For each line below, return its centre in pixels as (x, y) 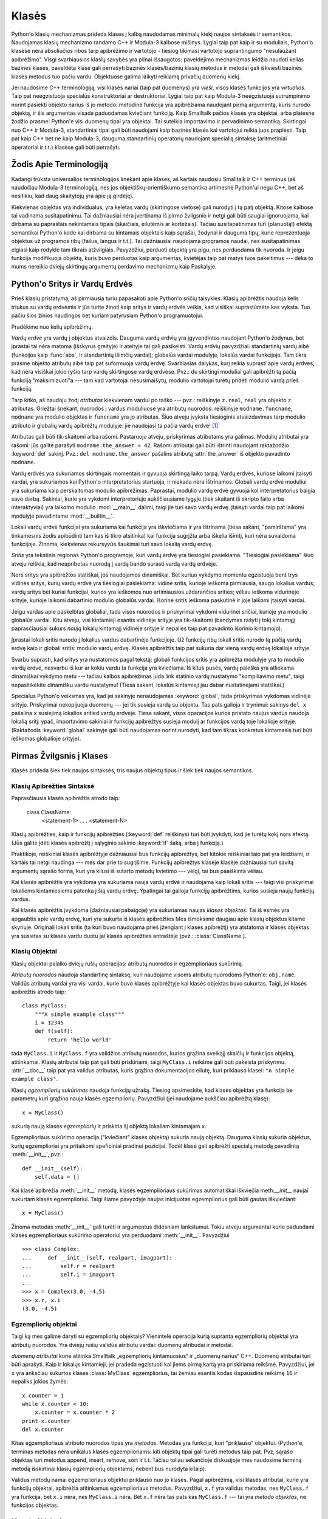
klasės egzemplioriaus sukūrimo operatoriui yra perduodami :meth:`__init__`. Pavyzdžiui (121, 1235)
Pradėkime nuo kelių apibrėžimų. (52, 327)
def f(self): (54, 1031)
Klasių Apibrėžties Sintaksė (53, 786)
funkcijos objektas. (35, 1505)
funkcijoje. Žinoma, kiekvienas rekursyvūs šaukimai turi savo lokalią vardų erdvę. (112, 544)
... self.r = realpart (69, 1266)
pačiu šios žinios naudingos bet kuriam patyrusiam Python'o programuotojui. (107, 315)
